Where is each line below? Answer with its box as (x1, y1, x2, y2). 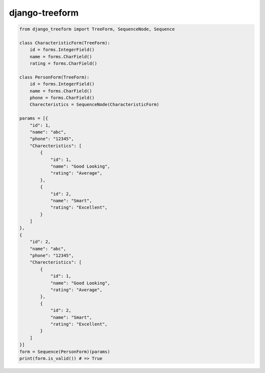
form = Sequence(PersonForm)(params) (19, 348, 110, 354)
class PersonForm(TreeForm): (19, 74, 90, 80)
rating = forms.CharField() (29, 61, 98, 66)
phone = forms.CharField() (29, 95, 95, 100)
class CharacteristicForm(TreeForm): (19, 40, 110, 46)
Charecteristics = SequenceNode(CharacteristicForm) (29, 102, 159, 107)
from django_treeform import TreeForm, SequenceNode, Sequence (19, 26, 175, 32)
